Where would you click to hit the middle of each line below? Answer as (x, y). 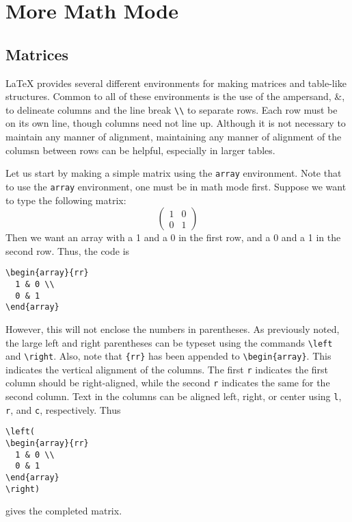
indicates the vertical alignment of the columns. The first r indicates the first (167, 369)
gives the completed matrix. (64, 511)
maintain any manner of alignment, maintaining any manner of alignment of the (174, 137)
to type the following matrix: (66, 200)
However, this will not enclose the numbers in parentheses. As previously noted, (173, 328)
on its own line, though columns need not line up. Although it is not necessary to (176, 123)
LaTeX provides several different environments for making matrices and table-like (176, 83)
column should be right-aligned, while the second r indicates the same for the (168, 383)
